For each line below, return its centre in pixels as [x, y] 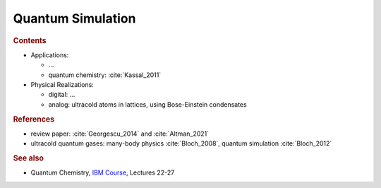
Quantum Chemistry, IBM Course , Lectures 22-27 [103, 172]
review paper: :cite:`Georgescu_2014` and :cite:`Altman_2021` [120, 134]
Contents [30, 40]
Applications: [50, 55]
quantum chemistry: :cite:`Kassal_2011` [105, 75]
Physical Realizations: [62, 84]
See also [28, 158]
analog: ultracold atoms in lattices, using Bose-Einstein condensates [147, 104]
